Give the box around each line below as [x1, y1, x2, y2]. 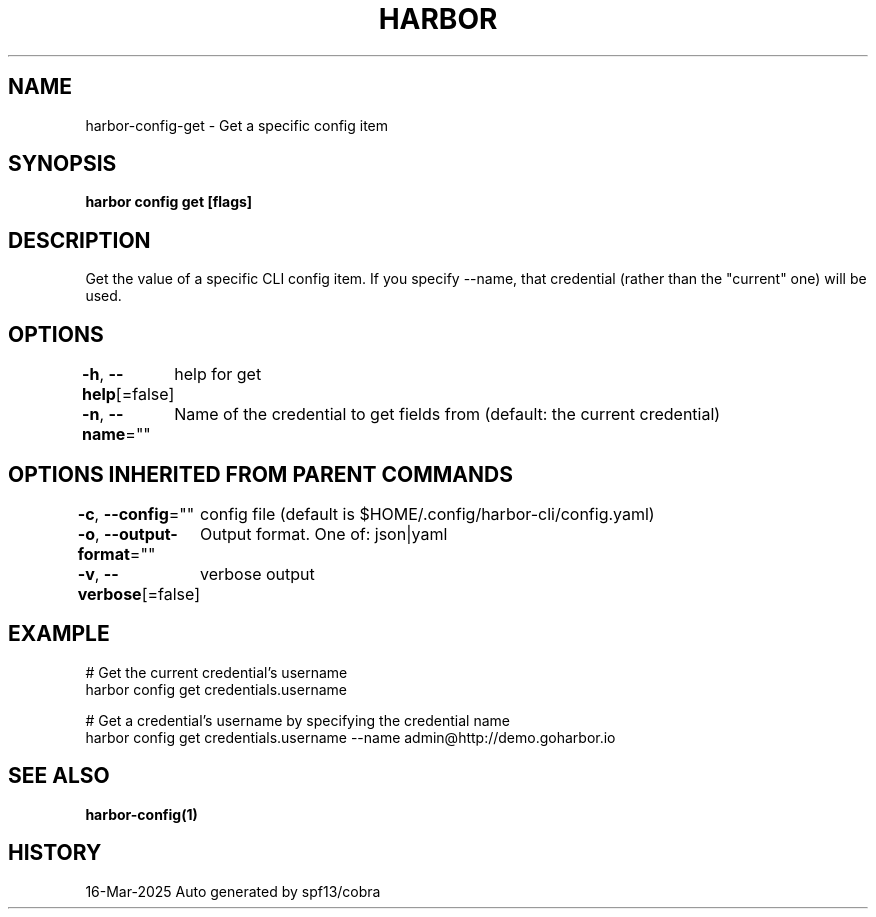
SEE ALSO [8, 763, 110, 789]
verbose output [200, 563, 315, 584]
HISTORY [8, 840, 102, 866]
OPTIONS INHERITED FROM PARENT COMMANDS [8, 461, 513, 487]
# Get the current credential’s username [85, 663, 348, 681]
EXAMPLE [8, 621, 110, 647]
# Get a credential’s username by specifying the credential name [85, 711, 510, 729]
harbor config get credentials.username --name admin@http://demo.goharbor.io [85, 728, 616, 746]
